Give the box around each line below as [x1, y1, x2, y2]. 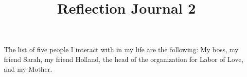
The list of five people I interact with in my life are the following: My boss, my [4, 44, 239, 55]
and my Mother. [4, 63, 53, 74]
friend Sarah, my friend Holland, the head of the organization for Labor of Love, [4, 54, 244, 64]
